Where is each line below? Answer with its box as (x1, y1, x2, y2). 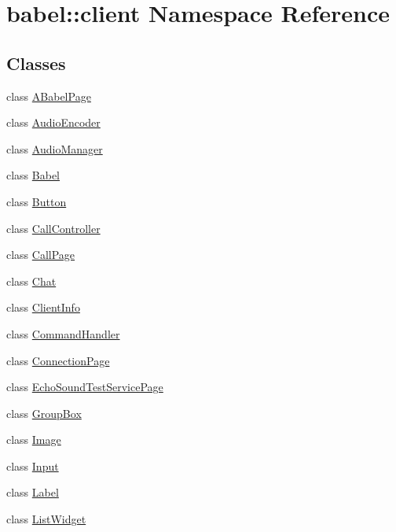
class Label (6, 484, 59, 501)
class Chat (6, 272, 57, 289)
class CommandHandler (6, 325, 120, 342)
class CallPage (6, 246, 75, 263)
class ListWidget (6, 511, 86, 527)
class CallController (6, 220, 101, 236)
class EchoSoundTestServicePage (6, 379, 163, 395)
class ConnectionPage (6, 352, 110, 368)
